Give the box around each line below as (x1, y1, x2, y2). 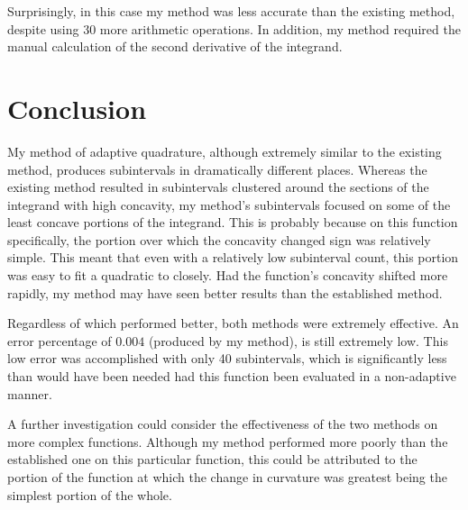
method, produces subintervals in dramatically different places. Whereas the (7, 159, 427, 178)
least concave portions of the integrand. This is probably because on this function (7, 213, 458, 232)
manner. (7, 384, 52, 403)
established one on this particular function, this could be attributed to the (7, 450, 418, 469)
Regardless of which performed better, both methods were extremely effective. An (7, 314, 459, 332)
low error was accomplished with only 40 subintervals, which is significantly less (7, 349, 447, 368)
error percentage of (7, 331, 112, 350)
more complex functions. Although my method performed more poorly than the (7, 432, 448, 451)
